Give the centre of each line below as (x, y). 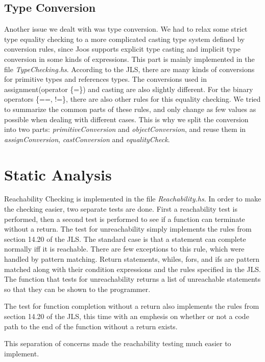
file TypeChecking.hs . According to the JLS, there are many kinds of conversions (129, 69)
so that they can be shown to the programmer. (77, 289)
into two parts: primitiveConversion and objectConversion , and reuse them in (125, 129)
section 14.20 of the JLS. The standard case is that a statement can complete (125, 239)
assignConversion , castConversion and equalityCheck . (87, 139)
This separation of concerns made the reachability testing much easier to (118, 343)
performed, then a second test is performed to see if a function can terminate (125, 219)
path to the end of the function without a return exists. (91, 326)
